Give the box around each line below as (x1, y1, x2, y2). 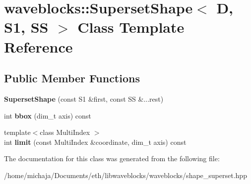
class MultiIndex (40, 127, 90, 137)
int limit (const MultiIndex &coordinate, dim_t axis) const (4, 136, 187, 147)
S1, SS (4, 17, 49, 37)
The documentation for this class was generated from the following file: (4, 153, 220, 164)
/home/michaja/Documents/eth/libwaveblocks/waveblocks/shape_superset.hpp (4, 170, 247, 180)
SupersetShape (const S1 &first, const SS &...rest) (4, 93, 164, 104)
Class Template (77, 17, 185, 37)
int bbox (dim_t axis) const (4, 110, 91, 121)
